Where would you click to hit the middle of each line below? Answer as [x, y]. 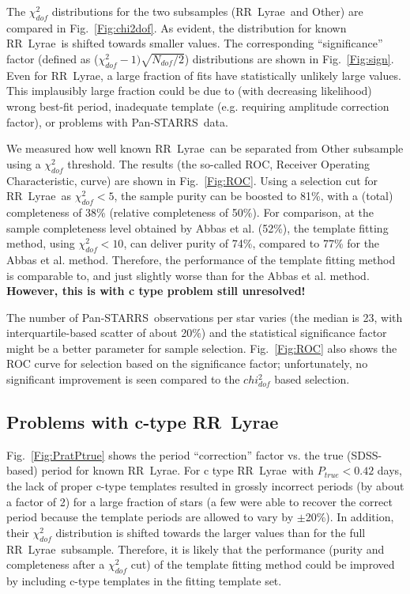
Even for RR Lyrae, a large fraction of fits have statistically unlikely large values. [204, 75]
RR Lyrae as [39, 196]
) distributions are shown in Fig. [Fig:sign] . [289, 58]
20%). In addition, [350, 517]
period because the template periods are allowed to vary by [150, 517]
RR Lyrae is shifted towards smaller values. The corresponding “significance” [195, 43]
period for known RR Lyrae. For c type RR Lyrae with [177, 470]
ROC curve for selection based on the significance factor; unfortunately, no [187, 363]
